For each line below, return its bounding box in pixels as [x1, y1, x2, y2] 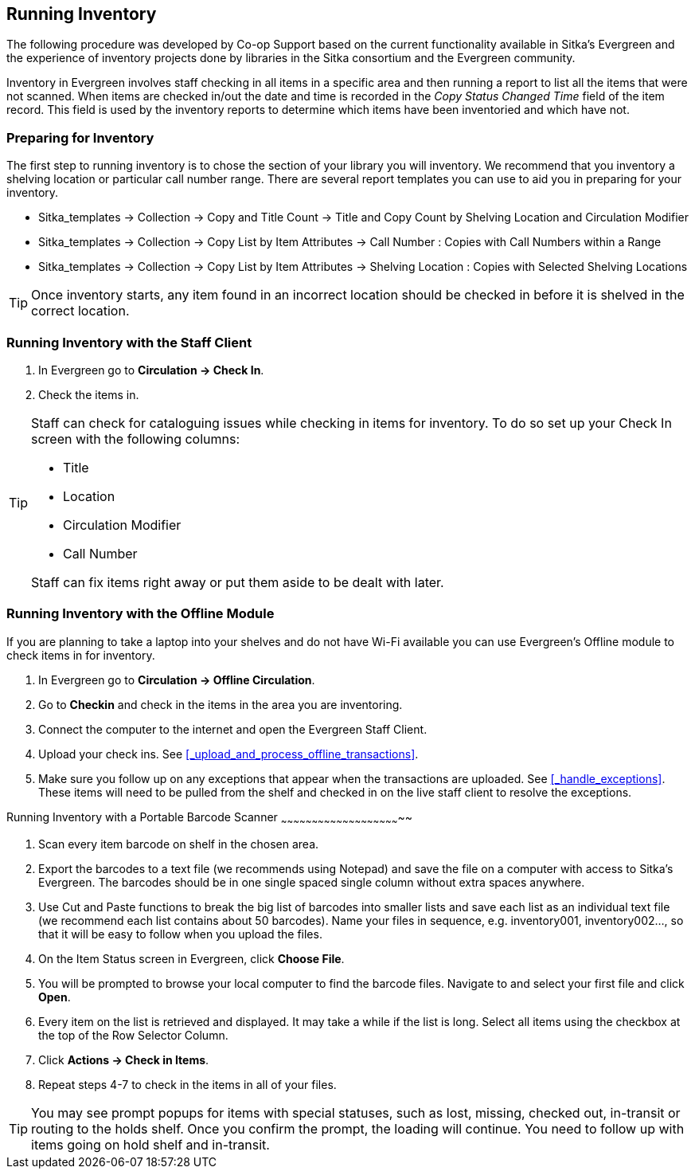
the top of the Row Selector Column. [38, 1028, 228, 1043]
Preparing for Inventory [6, 129, 154, 146]
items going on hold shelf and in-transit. [31, 1137, 270, 1153]
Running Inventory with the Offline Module [6, 605, 275, 622]
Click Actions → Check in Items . [38, 1053, 209, 1067]
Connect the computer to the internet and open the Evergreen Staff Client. [38, 722, 428, 736]
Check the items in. [38, 387, 139, 401]
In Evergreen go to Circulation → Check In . [38, 362, 264, 377]
